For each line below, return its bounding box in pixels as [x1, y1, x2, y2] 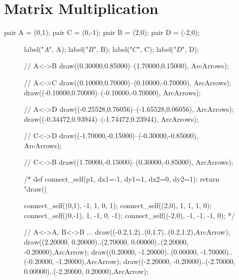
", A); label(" [49, 43, 88, 54]
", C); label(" [137, 43, 176, 54]
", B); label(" [93, 43, 132, 54]
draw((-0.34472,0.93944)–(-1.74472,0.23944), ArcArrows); [24, 113, 198, 124]
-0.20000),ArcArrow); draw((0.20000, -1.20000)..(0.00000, [24, 246, 198, 257]
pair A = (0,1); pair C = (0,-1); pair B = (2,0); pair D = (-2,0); [4, 27, 200, 37]
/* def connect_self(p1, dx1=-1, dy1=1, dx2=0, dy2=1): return [24, 174, 219, 184]
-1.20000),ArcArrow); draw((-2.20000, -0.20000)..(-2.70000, [56, 256, 235, 267]
